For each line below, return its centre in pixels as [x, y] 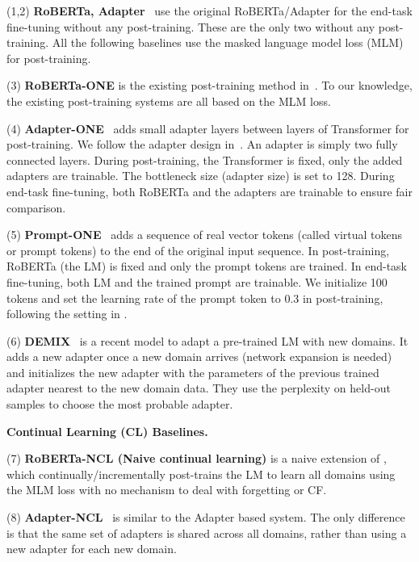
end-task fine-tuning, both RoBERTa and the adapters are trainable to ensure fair [209, 191]
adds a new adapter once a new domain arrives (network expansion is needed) [199, 356]
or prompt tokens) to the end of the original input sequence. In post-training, [198, 250]
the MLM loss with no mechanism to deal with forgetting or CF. [167, 490]
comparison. [36, 207]
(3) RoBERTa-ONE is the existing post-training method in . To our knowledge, [209, 85]
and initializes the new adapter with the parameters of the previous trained [193, 372]
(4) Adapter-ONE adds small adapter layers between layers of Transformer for [208, 128]
